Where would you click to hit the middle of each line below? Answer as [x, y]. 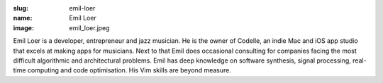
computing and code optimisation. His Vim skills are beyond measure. [129, 70]
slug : [21, 8]
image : [24, 27]
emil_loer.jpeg [89, 27]
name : [23, 18]
